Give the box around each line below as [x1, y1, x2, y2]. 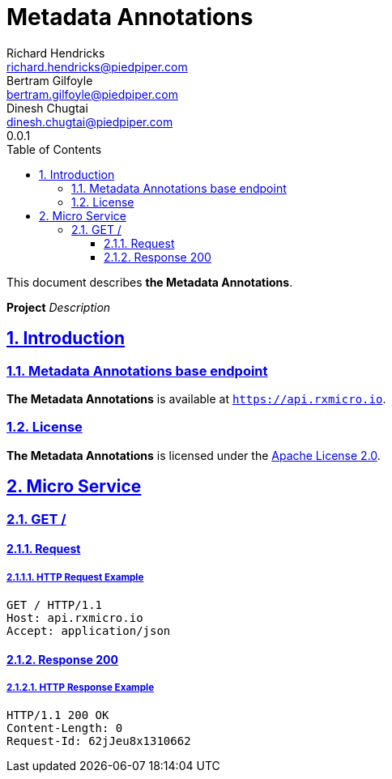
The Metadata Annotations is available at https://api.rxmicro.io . [6, 391, 386, 406]
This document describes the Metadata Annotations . [6, 275, 293, 289]
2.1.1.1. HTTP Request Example [6, 571, 144, 583]
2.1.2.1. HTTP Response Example [6, 681, 155, 693]
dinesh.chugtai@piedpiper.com [6, 114, 173, 129]
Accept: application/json [6, 624, 171, 637]
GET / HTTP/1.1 [6, 598, 103, 611]
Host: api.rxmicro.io [6, 611, 143, 624]
